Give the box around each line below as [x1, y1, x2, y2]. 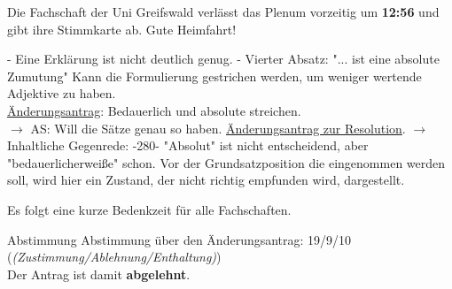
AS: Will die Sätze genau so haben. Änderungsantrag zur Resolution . [30, 118, 406, 137]
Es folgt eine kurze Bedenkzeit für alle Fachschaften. [7, 200, 292, 218]
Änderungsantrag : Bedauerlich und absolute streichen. [7, 101, 301, 119]
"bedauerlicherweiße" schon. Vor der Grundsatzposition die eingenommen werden [7, 153, 446, 171]
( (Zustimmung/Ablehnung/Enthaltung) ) [7, 247, 222, 266]
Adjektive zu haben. [7, 84, 116, 103]
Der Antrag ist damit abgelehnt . [7, 264, 191, 283]
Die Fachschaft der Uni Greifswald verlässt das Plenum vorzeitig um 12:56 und [7, 3, 440, 20]
